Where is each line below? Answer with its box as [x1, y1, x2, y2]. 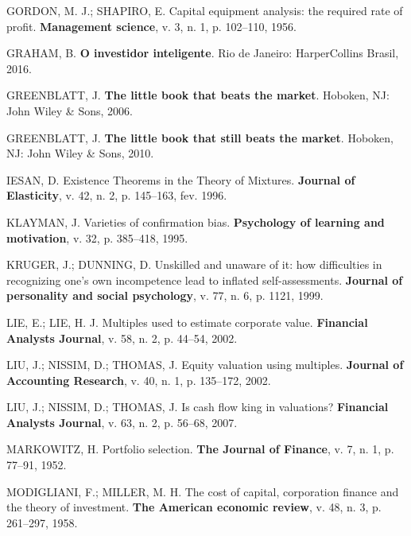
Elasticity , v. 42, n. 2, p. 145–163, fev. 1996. [6, 187, 227, 204]
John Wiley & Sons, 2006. [6, 102, 133, 118]
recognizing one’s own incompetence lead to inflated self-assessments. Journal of [6, 271, 403, 288]
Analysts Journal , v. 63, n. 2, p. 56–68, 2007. [6, 414, 238, 430]
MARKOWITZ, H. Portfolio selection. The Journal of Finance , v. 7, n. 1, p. [6, 441, 394, 457]
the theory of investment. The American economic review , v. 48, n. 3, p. [6, 499, 382, 515]
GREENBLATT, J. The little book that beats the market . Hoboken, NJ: [6, 87, 390, 103]
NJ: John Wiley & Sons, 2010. [6, 145, 154, 161]
